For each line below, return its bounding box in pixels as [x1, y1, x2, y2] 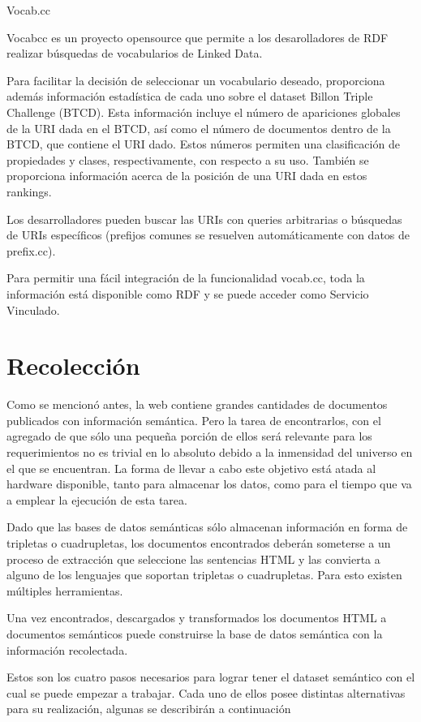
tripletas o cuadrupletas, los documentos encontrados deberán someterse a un [6, 534, 391, 551]
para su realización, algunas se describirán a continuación [6, 700, 291, 717]
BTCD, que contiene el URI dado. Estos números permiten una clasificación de [6, 135, 400, 153]
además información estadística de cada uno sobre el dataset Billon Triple [6, 88, 373, 105]
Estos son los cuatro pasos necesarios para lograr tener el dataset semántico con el [6, 668, 415, 685]
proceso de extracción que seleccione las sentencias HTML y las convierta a [6, 550, 380, 567]
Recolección [6, 349, 140, 382]
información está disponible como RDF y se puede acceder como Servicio [6, 285, 369, 302]
